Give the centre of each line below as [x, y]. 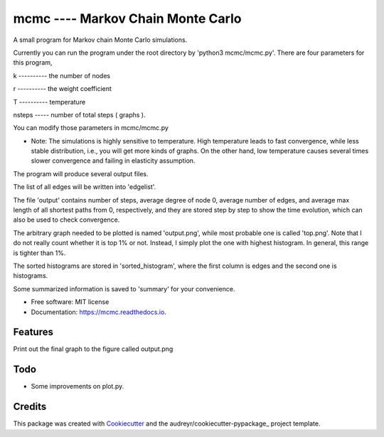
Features [33, 332]
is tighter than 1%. [39, 253]
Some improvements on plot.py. [78, 387]
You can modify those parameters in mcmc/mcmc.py [91, 128]
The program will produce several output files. [81, 173]
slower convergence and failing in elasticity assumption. [113, 161]
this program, [33, 63]
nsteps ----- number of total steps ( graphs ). [79, 114]
